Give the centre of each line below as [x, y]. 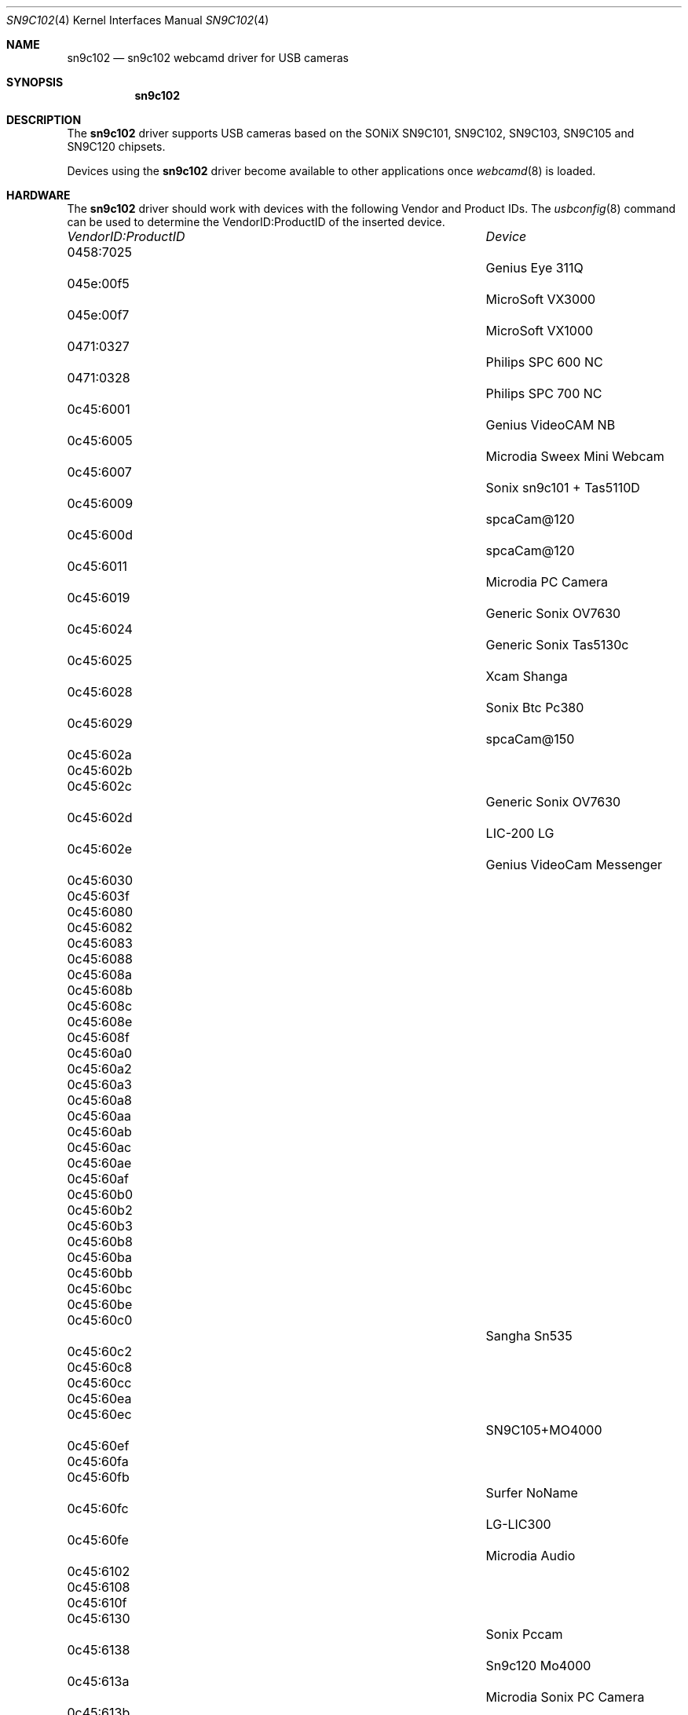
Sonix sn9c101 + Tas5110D [563, 488]
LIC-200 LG [520, 833]
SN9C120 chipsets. [116, 146]
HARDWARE [38, 195]
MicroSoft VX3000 [541, 299]
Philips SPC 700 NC [544, 393]
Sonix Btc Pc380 [535, 708]
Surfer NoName [532, 1493]
